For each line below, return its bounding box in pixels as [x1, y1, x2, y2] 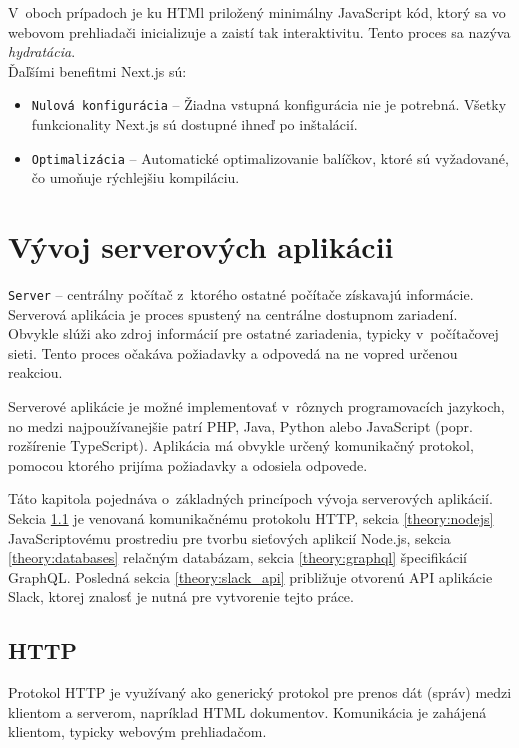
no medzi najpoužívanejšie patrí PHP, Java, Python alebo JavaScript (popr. [8, 415, 473, 436]
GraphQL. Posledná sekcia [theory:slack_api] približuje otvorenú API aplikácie [8, 566, 493, 587]
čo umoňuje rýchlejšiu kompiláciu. [31, 167, 240, 188]
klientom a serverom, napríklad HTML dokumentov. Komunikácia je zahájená [8, 701, 487, 722]
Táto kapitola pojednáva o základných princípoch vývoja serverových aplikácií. [8, 488, 493, 509]
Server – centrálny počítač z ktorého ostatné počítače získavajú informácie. [8, 284, 474, 304]
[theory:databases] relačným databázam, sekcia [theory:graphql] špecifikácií [8, 547, 467, 568]
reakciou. [8, 362, 63, 383]
